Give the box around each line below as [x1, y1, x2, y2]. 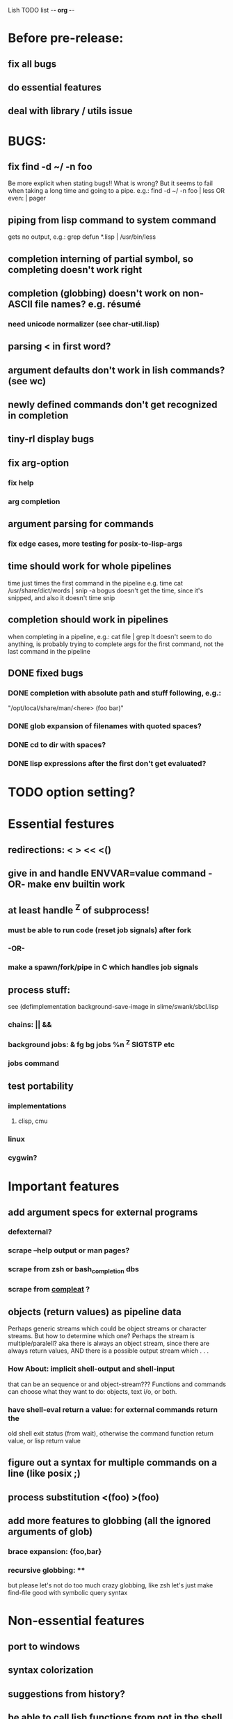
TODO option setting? [8, 785, 136, 800]
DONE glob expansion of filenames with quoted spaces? [8, 721, 202, 731]
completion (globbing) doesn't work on [8, 287, 181, 299]
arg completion [8, 496, 61, 506]
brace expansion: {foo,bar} [8, 1546, 102, 1556]
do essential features [8, 81, 102, 93]
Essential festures [8, 816, 115, 832]
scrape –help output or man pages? [8, 1246, 130, 1255]
